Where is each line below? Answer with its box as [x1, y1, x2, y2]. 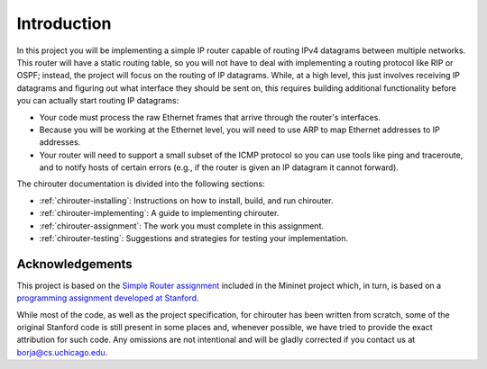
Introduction [16, 13, 112, 33]
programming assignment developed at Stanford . [16, 292, 199, 303]
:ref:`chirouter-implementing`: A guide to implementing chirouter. [39, 208, 280, 219]
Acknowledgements [16, 256, 133, 272]
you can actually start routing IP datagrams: [16, 95, 179, 106]
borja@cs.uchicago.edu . [16, 346, 108, 357]
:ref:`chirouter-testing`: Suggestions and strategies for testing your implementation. [39, 233, 349, 244]
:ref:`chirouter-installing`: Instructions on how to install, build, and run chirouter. [39, 194, 334, 206]
